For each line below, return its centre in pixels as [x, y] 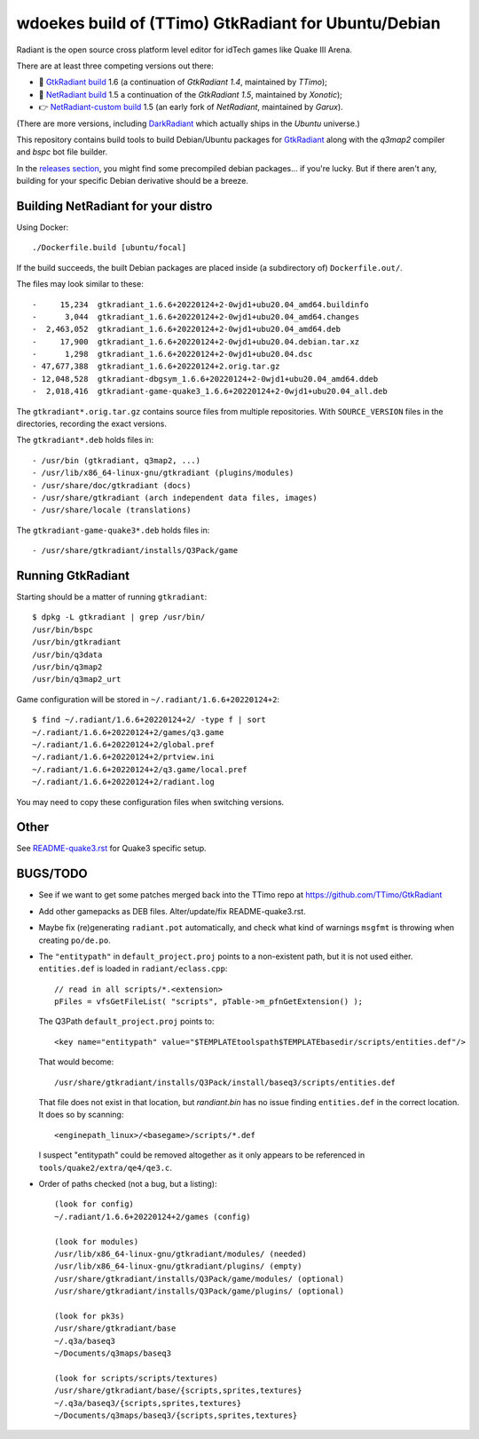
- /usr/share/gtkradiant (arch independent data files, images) [175, 498]
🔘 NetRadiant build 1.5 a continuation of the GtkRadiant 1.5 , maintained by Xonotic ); [191, 94]
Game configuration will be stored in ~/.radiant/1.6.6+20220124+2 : [148, 699]
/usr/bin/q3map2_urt [77, 680]
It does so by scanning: [81, 1115]
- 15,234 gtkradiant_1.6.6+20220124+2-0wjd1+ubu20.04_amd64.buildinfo [200, 304]
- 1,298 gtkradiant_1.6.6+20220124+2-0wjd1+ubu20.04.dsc [173, 354]
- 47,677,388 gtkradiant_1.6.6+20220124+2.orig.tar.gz [156, 367]
